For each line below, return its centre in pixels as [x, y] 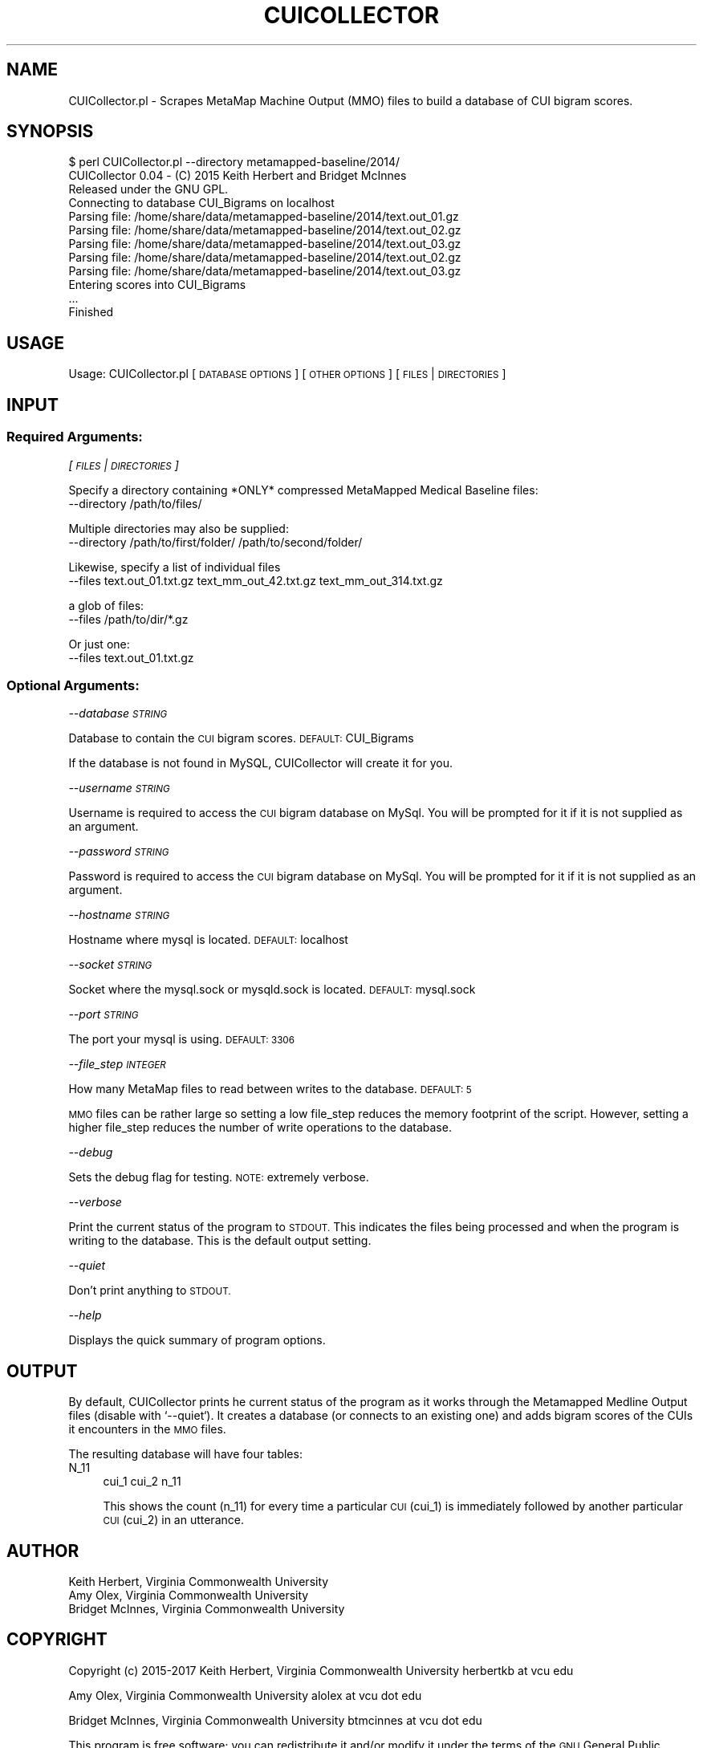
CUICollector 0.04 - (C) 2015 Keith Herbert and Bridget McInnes [238, 176]
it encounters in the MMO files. [147, 1429]
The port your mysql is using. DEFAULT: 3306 [181, 1039]
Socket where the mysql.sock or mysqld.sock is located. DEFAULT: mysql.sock [272, 990]
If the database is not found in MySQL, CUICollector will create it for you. [261, 763]
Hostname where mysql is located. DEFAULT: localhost [208, 940]
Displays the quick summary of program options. [197, 1340]
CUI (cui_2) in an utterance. [173, 1520]
